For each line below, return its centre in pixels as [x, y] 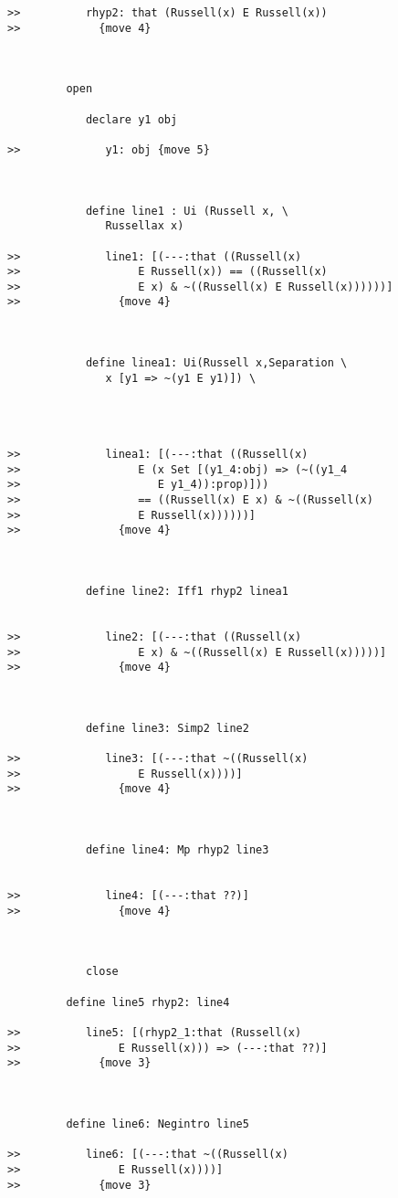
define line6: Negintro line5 [157, 1124]
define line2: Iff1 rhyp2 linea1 [187, 591]
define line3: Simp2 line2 [167, 728]
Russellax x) [145, 226]
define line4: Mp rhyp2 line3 [177, 850]
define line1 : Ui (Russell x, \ [187, 211]
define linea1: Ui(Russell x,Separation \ [216, 363]
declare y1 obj [131, 119]
